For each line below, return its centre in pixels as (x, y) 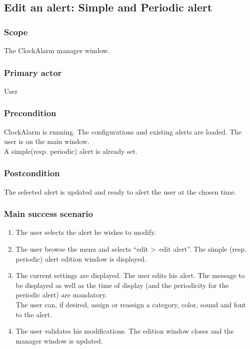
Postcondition (32, 173)
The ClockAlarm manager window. (57, 50)
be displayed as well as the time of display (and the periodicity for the (122, 285)
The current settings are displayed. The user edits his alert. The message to (130, 275)
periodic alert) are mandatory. (61, 295)
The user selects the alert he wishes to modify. (86, 232)
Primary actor (33, 72)
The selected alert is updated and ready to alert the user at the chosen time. (120, 191)
